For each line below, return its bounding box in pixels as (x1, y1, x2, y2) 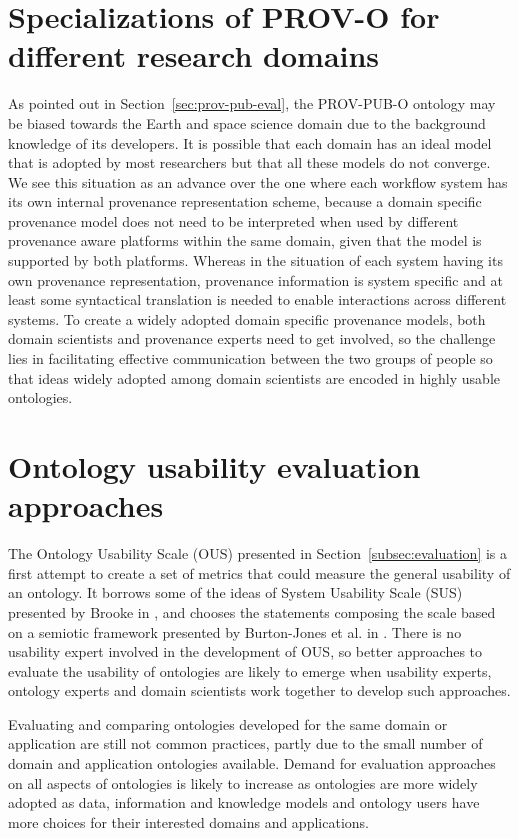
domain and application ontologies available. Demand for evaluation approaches (8, 753, 496, 774)
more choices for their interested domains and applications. (8, 811, 369, 832)
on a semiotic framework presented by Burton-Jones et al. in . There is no (8, 621, 462, 642)
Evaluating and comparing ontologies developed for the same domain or (8, 713, 448, 734)
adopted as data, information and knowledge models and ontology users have (8, 792, 480, 813)
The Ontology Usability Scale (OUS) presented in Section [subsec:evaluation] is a (8, 543, 508, 564)
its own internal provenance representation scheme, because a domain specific (8, 191, 482, 212)
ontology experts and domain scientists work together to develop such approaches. (8, 680, 511, 701)
